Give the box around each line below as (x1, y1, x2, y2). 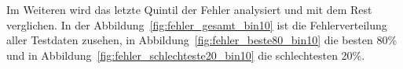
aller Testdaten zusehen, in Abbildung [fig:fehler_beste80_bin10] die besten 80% (6, 32, 398, 48)
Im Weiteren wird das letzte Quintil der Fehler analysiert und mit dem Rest (6, 2, 372, 17)
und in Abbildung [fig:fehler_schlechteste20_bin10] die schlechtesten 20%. (6, 47, 365, 63)
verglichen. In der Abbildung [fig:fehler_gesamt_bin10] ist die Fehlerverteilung (6, 16, 387, 33)
